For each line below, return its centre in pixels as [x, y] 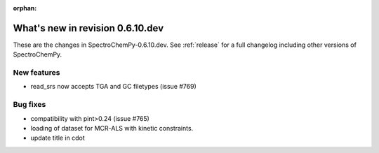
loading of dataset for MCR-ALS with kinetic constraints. [112, 128]
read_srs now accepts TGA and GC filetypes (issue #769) [113, 87]
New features [36, 73]
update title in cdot [58, 138]
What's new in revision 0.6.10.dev [88, 28]
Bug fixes [29, 105]
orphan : [25, 8]
